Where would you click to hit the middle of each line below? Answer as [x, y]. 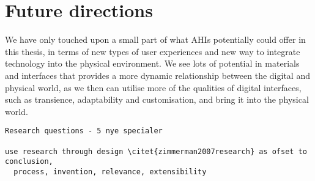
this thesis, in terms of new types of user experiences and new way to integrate [153, 51]
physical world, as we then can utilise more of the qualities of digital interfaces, [153, 87]
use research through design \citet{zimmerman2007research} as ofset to [156, 151]
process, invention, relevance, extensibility [110, 172]
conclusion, [29, 162]
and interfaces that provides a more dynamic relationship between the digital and [157, 75]
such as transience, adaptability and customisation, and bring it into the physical [157, 99]
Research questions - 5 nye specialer [84, 131]
